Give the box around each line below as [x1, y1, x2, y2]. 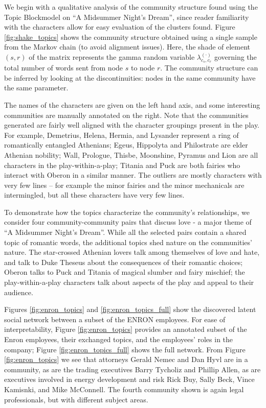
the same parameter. [4, 82, 69, 93]
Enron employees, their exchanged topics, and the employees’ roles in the [4, 334, 233, 345]
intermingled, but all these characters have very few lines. [4, 189, 185, 200]
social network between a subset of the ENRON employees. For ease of [4, 314, 226, 324]
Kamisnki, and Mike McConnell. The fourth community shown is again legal [4, 383, 244, 394]
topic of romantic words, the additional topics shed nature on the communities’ [4, 236, 252, 247]
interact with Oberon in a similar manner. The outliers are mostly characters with [4, 170, 262, 180]
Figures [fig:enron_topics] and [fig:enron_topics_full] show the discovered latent [4, 304, 256, 315]
